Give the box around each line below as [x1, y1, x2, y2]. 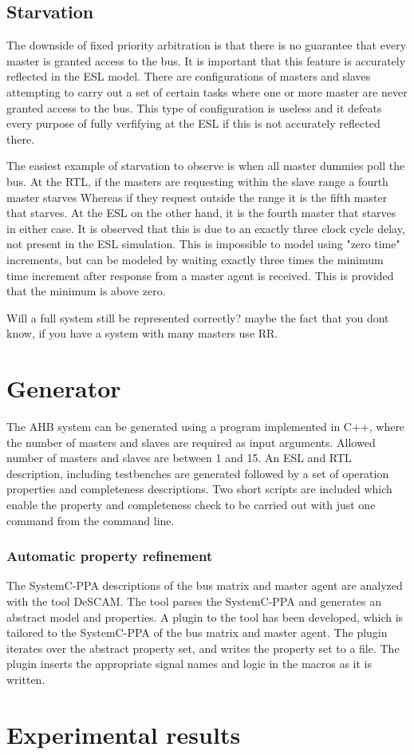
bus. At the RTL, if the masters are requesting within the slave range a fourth [6, 172, 388, 189]
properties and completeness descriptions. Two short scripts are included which [6, 480, 392, 497]
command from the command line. [6, 512, 175, 528]
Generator [6, 372, 121, 405]
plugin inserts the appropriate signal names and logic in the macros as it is [6, 655, 373, 672]
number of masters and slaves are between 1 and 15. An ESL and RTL [6, 449, 352, 466]
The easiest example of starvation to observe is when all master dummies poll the [6, 157, 405, 174]
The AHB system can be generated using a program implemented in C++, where [6, 418, 405, 435]
